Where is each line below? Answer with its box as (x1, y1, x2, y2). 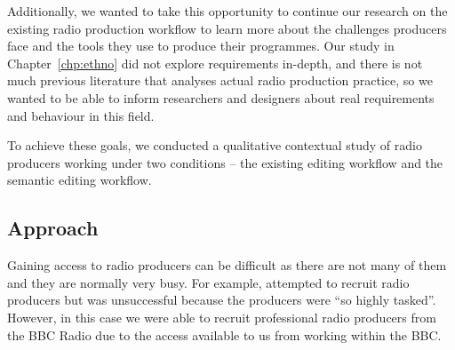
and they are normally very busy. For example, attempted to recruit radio (7, 273, 410, 291)
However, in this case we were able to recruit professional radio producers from (7, 307, 436, 326)
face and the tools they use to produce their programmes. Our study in (7, 36, 395, 55)
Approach (7, 214, 99, 242)
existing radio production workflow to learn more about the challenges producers (7, 19, 447, 37)
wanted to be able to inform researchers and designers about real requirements (7, 88, 435, 107)
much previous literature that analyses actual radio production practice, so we (7, 71, 433, 90)
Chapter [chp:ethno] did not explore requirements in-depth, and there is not (7, 53, 423, 72)
